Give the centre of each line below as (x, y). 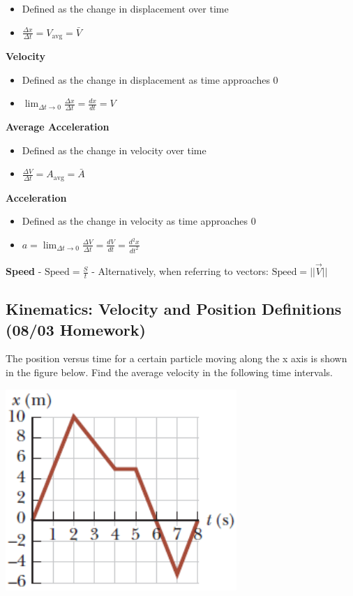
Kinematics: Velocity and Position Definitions (174, 309)
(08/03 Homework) (76, 329)
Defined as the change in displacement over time (125, 8)
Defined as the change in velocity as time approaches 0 (139, 221)
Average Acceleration (58, 127)
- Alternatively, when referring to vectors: (180, 271)
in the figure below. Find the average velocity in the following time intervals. (169, 372)
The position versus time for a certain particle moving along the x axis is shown (176, 358)
